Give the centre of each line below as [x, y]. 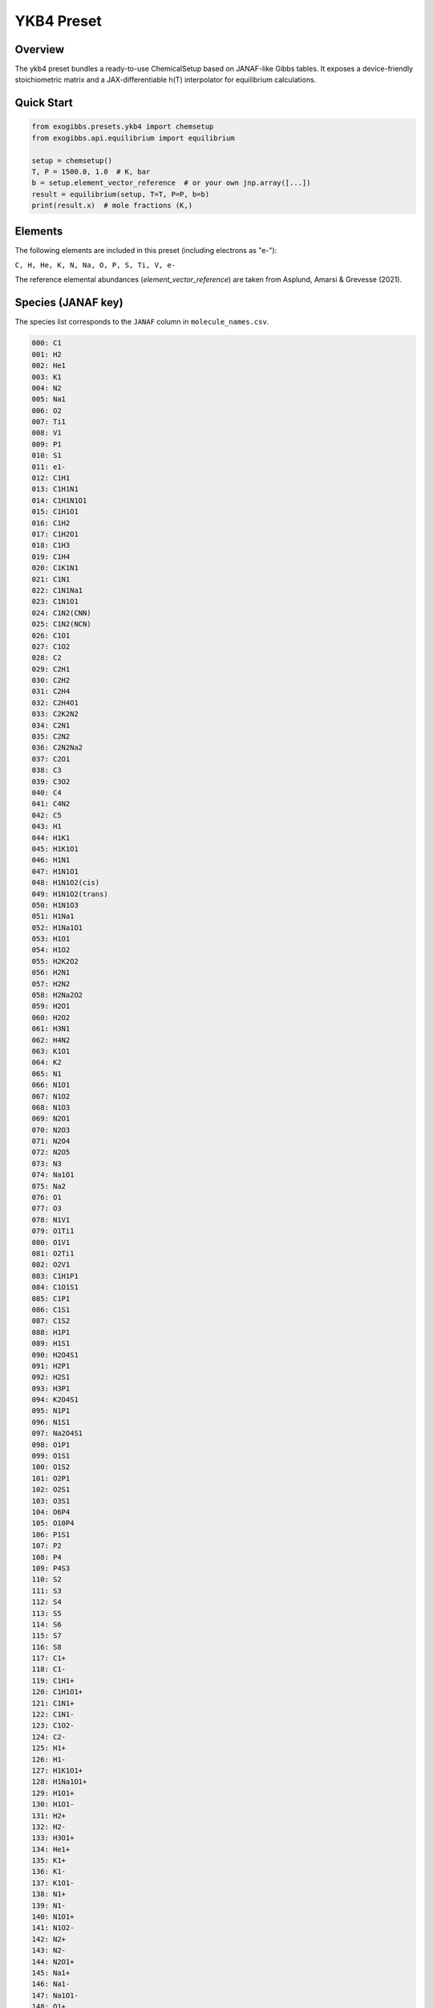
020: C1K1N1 [55, 568]
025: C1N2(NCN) [61, 624]
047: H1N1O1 [55, 871]
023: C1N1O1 [55, 602]
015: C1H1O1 [55, 512]
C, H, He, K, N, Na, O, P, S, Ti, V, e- [95, 265]
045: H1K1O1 [55, 849]
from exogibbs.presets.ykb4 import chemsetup [123, 127]
